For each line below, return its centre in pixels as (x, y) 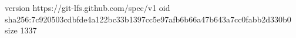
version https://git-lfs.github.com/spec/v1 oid (88, 7)
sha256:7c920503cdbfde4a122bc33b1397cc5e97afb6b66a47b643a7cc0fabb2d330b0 (148, 19)
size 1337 (21, 30)
